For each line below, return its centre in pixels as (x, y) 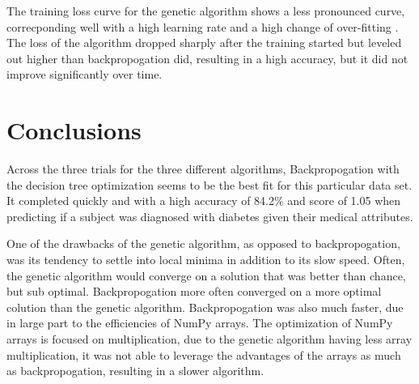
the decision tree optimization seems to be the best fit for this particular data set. (209, 184)
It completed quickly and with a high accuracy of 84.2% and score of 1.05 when (204, 201)
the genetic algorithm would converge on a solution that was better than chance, (206, 275)
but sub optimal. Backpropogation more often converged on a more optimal (194, 291)
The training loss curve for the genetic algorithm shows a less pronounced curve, (206, 11)
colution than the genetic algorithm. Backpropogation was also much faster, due (205, 307)
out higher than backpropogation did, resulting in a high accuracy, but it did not (207, 58)
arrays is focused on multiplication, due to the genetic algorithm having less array (209, 339)
